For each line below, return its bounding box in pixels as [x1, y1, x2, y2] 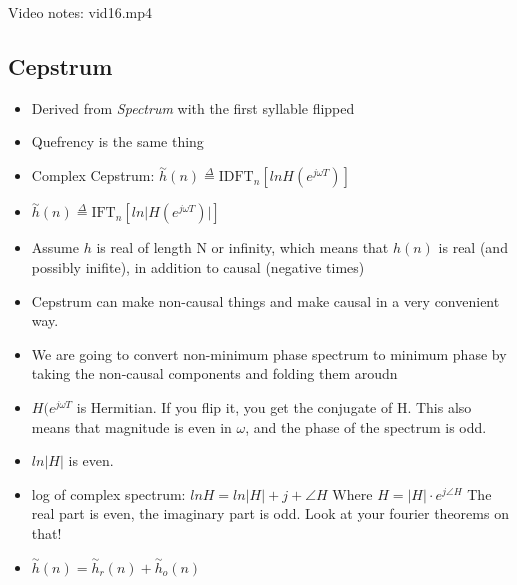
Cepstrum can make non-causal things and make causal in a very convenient [31, 290, 500, 311]
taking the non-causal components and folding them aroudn [31, 363, 398, 384]
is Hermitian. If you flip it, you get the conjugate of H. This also [76, 396, 472, 417]
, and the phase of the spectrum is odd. [245, 416, 487, 437]
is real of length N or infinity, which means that [96, 237, 389, 258]
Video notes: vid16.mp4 [8, 2, 152, 22]
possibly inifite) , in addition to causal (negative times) [31, 257, 365, 278]
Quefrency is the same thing [31, 131, 204, 152]
